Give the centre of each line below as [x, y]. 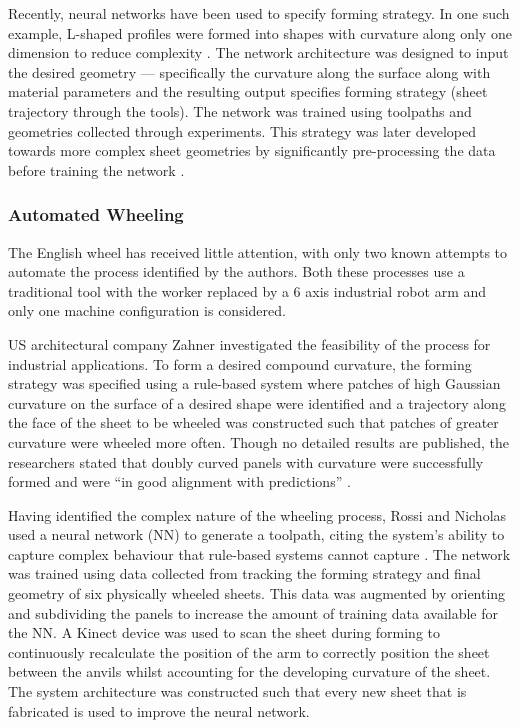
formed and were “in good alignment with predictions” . [179, 481]
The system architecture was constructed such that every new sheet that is [237, 691]
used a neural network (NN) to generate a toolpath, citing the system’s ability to [256, 534]
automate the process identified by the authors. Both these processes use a [236, 271]
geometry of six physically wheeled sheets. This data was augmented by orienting [257, 593]
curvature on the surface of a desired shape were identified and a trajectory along [257, 402]
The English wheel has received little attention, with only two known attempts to [257, 251]
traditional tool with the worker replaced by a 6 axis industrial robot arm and [247, 290]
